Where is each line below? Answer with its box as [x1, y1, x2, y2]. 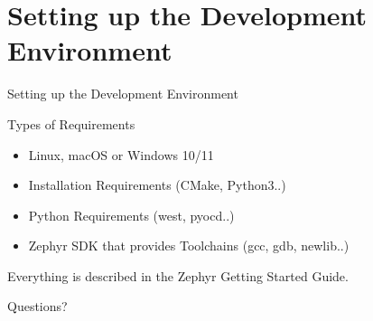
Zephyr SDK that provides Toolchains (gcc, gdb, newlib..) [28, 236, 350, 255]
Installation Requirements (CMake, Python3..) [28, 175, 286, 194]
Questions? [7, 297, 68, 316]
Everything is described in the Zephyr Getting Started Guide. [7, 266, 349, 285]
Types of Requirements [7, 114, 135, 133]
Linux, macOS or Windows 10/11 [28, 145, 214, 164]
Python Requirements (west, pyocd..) [28, 205, 235, 224]
